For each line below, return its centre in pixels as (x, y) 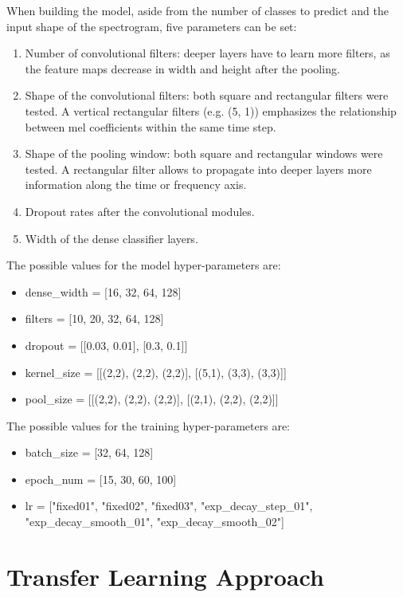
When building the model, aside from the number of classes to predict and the (198, 10)
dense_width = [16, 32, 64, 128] (103, 291)
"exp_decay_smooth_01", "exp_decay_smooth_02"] (155, 522)
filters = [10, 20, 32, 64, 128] (94, 318)
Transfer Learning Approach (165, 576)
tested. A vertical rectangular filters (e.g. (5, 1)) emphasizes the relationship (211, 110)
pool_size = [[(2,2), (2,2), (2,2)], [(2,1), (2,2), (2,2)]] (152, 399)
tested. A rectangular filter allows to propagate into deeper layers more (198, 169)
